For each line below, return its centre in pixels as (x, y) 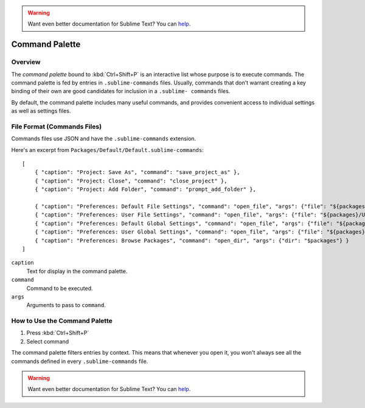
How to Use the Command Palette (62, 321)
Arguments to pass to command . (66, 305)
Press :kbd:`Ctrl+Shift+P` (58, 333)
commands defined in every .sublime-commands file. (80, 361)
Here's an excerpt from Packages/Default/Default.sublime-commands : (107, 150)
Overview (26, 62)
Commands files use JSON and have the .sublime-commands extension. (104, 139)
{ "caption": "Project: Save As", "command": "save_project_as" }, (137, 172)
